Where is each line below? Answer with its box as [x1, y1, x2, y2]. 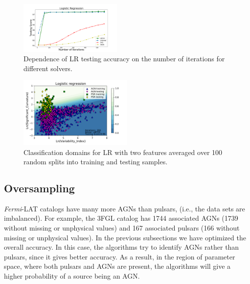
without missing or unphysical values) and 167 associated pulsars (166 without [4, 223, 240, 233]
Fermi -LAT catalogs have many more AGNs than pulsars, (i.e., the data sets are [4, 203, 245, 213]
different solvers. [23, 63, 72, 73]
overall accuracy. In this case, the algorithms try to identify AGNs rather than [4, 242, 239, 252]
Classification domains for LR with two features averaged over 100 [23, 147, 223, 157]
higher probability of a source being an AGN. [4, 271, 140, 281]
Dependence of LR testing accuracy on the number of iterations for [23, 53, 225, 64]
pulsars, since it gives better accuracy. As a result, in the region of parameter [4, 251, 235, 261]
